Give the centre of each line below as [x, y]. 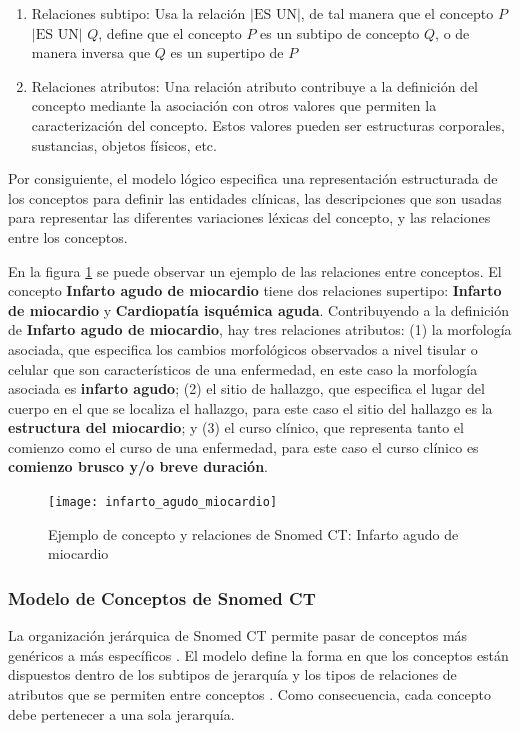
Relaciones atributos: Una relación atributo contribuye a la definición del [255, 85]
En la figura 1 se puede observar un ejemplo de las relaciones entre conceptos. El [255, 270]
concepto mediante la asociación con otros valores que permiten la [234, 105]
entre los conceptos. [68, 236]
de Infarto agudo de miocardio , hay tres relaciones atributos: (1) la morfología [260, 329]
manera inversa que [91, 52]
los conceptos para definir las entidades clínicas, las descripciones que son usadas [255, 197]
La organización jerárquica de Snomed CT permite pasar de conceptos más [238, 635]
